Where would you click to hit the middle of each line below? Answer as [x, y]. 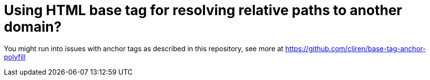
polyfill [15, 57]
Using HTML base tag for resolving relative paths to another [203, 10]
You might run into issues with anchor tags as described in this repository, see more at [144, 48]
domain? [33, 27]
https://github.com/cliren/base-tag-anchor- [356, 48]
